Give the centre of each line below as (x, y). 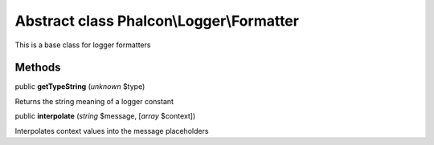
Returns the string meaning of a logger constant (94, 101)
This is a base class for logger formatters (83, 45)
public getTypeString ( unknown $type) (80, 87)
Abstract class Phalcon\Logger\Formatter (157, 21)
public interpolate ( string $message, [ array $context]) (105, 116)
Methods (38, 68)
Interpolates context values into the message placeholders (112, 131)
